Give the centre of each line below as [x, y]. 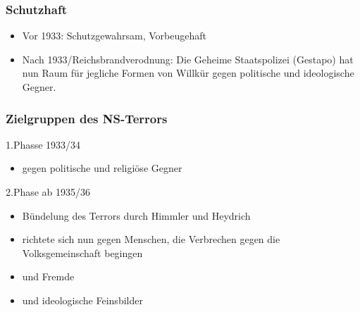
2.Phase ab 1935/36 [48, 192]
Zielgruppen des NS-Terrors [87, 118]
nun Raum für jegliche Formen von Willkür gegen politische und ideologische [188, 73]
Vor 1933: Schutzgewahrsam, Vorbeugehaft [114, 36]
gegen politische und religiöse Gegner [102, 168]
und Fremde [48, 276]
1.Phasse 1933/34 [43, 144]
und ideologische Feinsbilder [82, 300]
